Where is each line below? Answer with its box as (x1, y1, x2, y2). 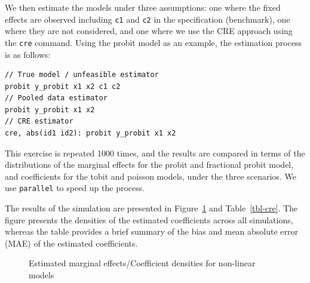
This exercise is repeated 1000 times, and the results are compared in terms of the (5, 146, 305, 159)
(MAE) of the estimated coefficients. (5, 236, 138, 249)
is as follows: (5, 48, 51, 60)
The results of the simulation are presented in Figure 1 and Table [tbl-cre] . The (5, 202, 298, 214)
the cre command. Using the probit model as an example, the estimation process (5, 36, 302, 48)
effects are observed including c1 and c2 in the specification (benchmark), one (5, 13, 290, 25)
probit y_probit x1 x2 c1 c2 (5, 82, 121, 91)
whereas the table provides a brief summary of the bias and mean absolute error (5, 225, 299, 238)
